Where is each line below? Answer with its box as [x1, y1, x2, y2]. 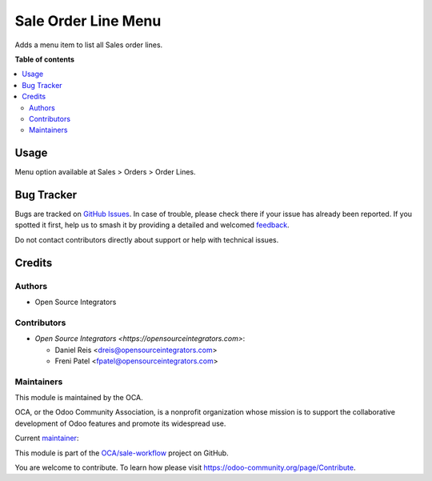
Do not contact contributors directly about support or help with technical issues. [14, 234, 279, 244]
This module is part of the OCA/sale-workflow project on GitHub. [14, 448, 229, 458]
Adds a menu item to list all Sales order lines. [14, 40, 163, 50]
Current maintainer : [14, 433, 79, 443]
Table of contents [14, 54, 75, 64]
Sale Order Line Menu [14, 12, 162, 30]
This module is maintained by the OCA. [14, 393, 143, 403]
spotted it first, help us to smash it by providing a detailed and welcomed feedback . [14, 220, 290, 230]
